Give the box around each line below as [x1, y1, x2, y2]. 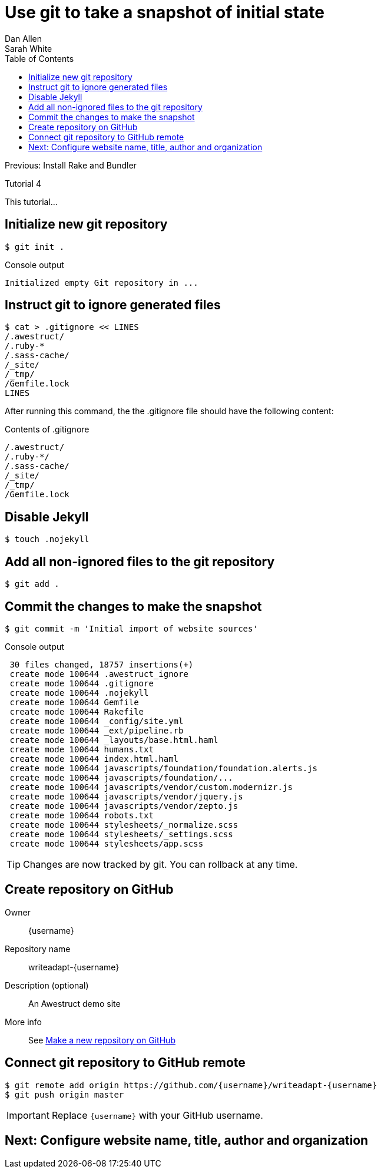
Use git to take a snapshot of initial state [5, 2, 324, 22]
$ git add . [5, 579, 59, 589]
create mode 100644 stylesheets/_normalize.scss [9, 820, 238, 830]
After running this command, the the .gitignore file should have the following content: [5, 406, 334, 417]
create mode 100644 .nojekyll [9, 688, 149, 698]
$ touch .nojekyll [5, 534, 90, 544]
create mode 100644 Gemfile [9, 697, 139, 707]
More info [5, 1016, 42, 1027]
